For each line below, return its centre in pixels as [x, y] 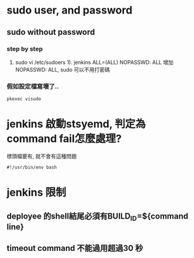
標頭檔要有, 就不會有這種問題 [42, 156]
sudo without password [51, 32]
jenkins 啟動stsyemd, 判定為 [76, 124]
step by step [25, 49]
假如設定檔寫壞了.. [33, 86]
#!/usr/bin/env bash [32, 168]
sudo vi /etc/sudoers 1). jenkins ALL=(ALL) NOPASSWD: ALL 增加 [94, 62]
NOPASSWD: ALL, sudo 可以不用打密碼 [63, 70]
